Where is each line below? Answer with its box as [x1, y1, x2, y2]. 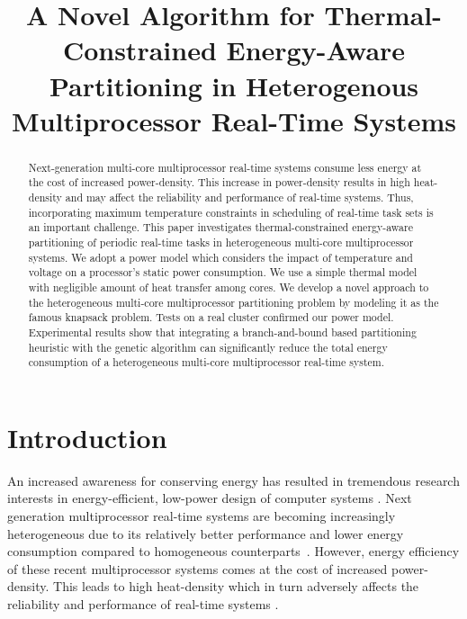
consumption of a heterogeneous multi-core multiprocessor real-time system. [28, 354, 385, 370]
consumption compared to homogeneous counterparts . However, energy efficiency [7, 542, 460, 561]
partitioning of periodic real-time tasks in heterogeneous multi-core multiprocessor [28, 235, 414, 250]
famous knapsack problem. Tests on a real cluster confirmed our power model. [28, 309, 394, 325]
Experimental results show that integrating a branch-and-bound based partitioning [28, 324, 417, 339]
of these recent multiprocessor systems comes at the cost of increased [7, 559, 388, 578]
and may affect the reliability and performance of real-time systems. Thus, [65, 190, 414, 205]
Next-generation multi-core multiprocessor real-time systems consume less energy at [28, 159, 422, 175]
